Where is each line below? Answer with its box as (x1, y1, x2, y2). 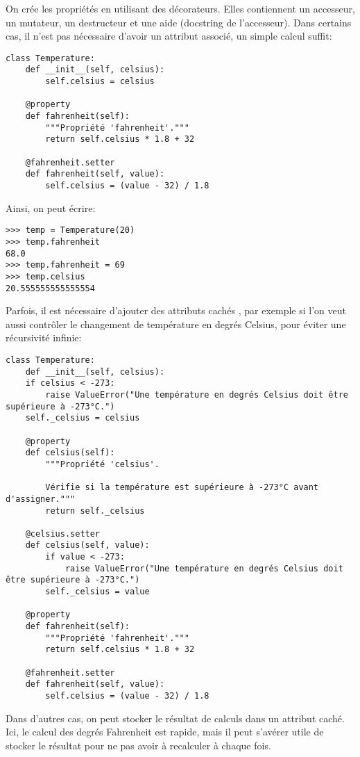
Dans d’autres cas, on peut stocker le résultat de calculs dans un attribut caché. (6, 710, 345, 725)
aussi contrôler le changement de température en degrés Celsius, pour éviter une (6, 316, 346, 331)
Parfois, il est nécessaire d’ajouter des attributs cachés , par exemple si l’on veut (6, 303, 346, 318)
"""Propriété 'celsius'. (45, 459, 160, 469)
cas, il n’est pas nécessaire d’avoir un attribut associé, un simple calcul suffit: (6, 29, 332, 43)
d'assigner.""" (6, 494, 76, 504)
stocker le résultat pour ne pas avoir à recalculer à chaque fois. (6, 738, 271, 752)
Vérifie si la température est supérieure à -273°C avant (45, 482, 319, 493)
